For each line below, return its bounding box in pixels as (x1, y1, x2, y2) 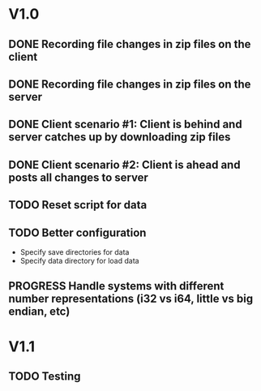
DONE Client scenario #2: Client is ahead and (8, 157, 241, 171)
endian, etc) (8, 305, 71, 319)
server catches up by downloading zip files (8, 131, 231, 144)
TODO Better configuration (8, 226, 147, 239)
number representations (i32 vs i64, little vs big (8, 292, 254, 306)
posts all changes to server (8, 170, 148, 184)
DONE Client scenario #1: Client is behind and (8, 118, 242, 131)
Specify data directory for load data (19, 256, 139, 265)
